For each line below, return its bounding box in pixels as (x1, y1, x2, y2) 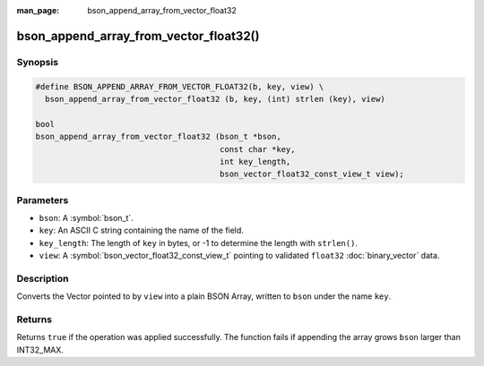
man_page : (16, 5, 60, 15)
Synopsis (16, 55, 58, 68)
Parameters (16, 193, 69, 206)
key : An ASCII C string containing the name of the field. (39, 225, 244, 236)
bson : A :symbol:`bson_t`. (39, 213, 134, 224)
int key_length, (220, 157, 291, 166)
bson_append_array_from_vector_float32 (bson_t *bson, (35, 132, 281, 142)
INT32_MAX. (16, 345, 65, 355)
